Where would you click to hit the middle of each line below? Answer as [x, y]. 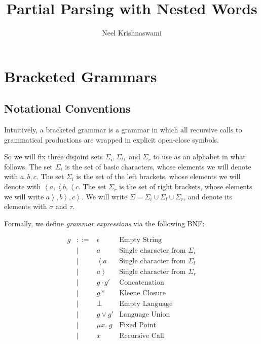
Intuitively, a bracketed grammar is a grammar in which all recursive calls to [123, 130]
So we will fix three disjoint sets [53, 157]
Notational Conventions [67, 108]
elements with [26, 206]
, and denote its [208, 196]
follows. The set [28, 166]
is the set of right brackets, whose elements [186, 186]
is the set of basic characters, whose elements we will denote [158, 166]
